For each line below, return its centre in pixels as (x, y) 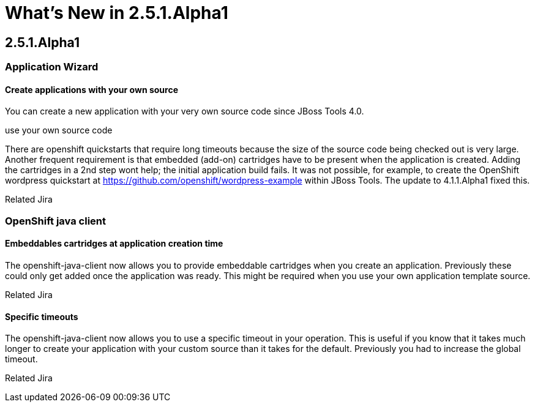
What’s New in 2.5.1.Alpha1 (117, 13)
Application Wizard (52, 67)
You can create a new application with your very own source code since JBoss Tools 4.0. (185, 111)
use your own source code (59, 130)
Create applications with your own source (92, 89)
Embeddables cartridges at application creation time (114, 244)
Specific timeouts (42, 316)
